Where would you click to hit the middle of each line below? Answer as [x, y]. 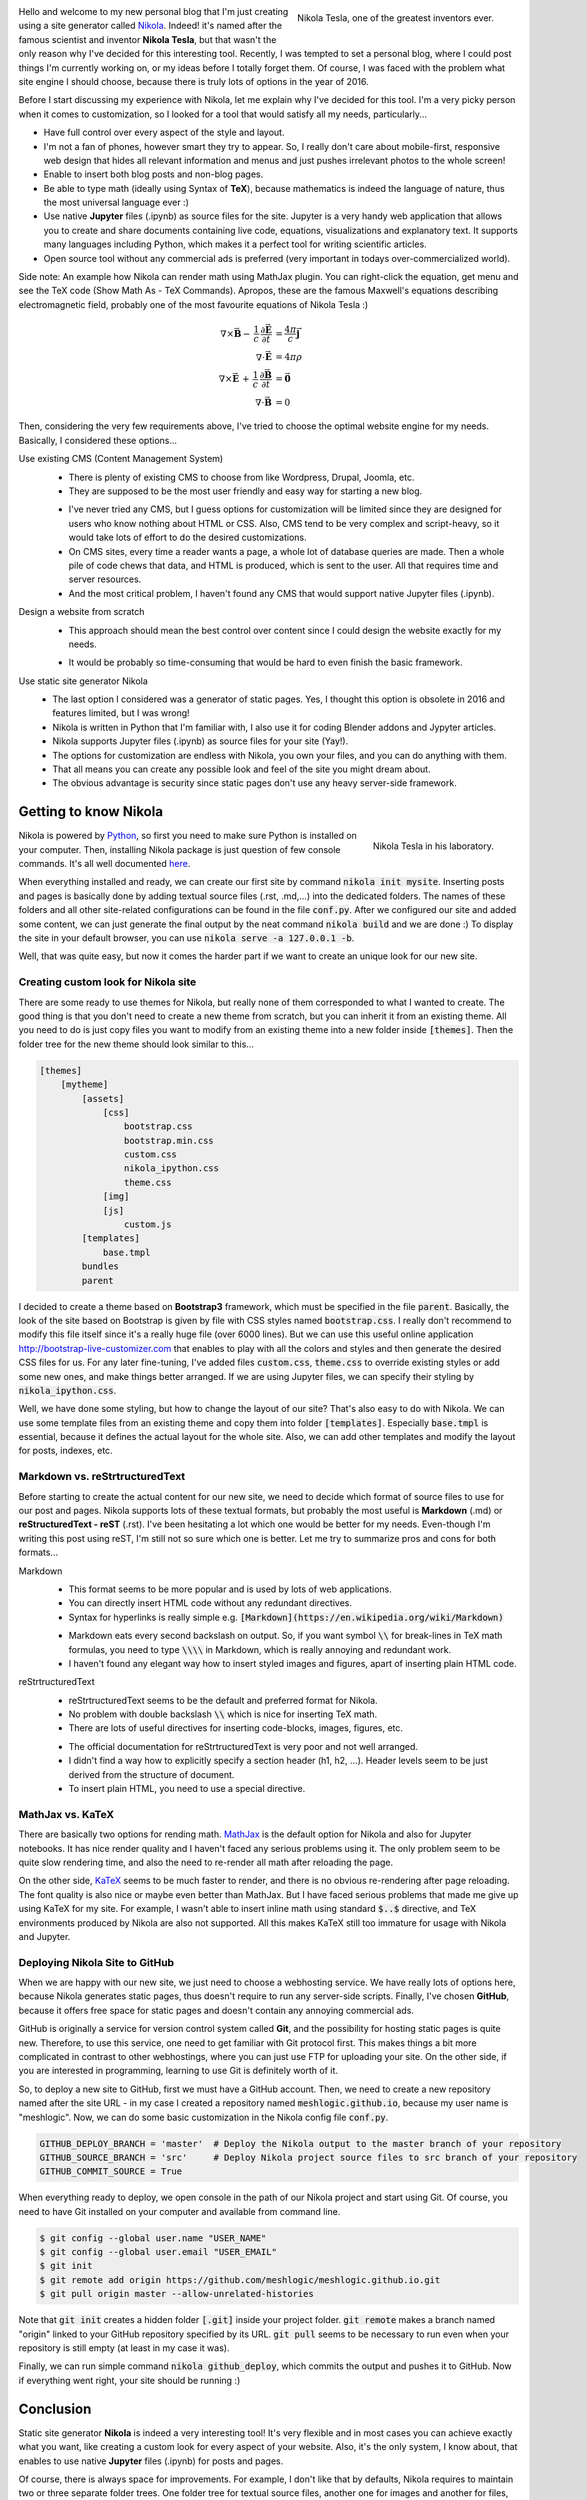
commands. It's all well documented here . [104, 864]
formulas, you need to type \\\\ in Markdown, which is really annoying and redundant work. [260, 1649]
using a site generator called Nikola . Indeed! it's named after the [150, 26]
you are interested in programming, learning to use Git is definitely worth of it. [178, 2071]
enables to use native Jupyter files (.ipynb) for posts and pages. [151, 2461]
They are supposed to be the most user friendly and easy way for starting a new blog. [245, 491]
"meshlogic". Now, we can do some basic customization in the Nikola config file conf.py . [203, 2117]
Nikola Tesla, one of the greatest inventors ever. [395, 17]
